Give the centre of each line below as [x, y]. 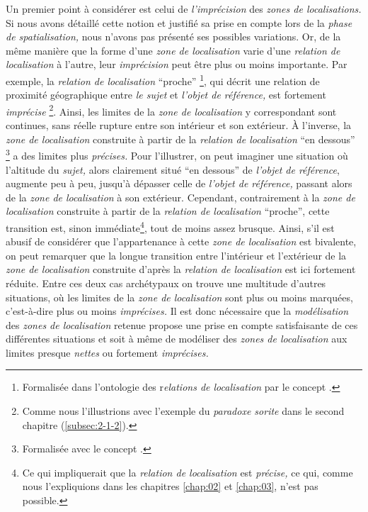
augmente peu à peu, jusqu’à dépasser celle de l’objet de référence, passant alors [179, 183]
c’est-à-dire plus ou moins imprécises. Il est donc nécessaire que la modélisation [177, 311]
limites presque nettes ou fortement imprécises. [107, 352]
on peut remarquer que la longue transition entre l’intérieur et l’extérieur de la [176, 255]
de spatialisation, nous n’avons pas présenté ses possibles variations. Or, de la [173, 37]
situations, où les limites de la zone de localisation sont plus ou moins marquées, [179, 297]
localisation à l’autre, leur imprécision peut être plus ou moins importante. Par [177, 64]
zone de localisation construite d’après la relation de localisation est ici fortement [181, 269]
